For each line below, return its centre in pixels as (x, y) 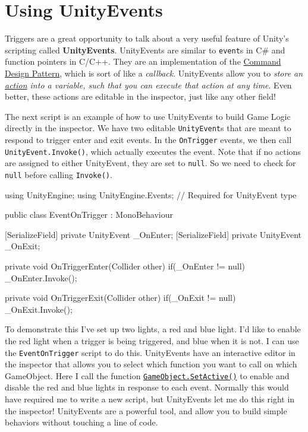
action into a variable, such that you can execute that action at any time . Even (148, 85)
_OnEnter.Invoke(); (41, 277)
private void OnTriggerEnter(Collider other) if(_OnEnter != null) (125, 266)
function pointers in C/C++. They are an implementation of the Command (143, 61)
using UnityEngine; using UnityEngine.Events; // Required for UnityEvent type (151, 194)
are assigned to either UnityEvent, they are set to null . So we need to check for (150, 163)
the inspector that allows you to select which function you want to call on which (151, 364)
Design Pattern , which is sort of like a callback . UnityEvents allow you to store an (154, 73)
